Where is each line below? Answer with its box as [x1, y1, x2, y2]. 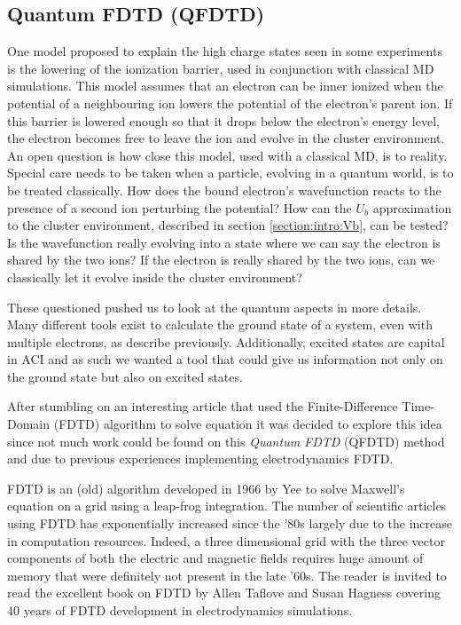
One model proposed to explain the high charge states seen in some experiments [7, 42, 442, 60]
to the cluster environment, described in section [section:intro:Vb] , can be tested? [7, 216, 449, 234]
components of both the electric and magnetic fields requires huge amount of [7, 549, 424, 567]
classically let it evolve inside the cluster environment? [7, 267, 302, 286]
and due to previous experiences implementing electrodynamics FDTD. [7, 449, 394, 468]
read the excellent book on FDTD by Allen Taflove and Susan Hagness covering [7, 583, 441, 602]
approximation [372, 198, 452, 217]
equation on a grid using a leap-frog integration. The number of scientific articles [7, 496, 447, 515]
